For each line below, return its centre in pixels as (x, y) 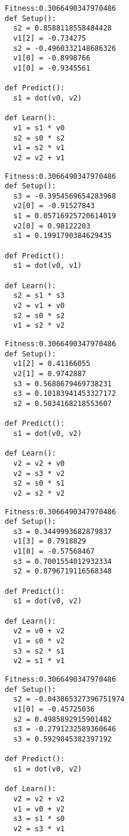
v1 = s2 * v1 (39, 148)
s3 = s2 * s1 (39, 651)
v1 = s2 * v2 (39, 326)
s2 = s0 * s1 (39, 483)
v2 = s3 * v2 (39, 473)
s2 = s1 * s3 (39, 296)
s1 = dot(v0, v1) (47, 266)
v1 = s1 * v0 (39, 128)
